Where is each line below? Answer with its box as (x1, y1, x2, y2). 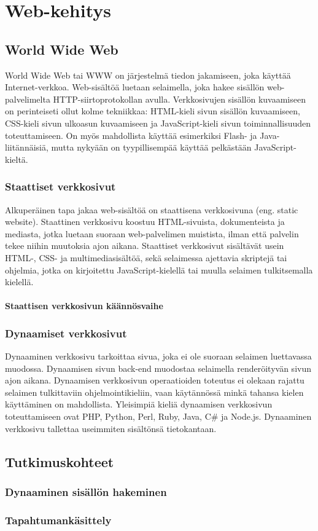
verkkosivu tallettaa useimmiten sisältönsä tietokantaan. (5, 422, 217, 435)
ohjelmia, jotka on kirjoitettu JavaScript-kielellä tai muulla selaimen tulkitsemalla (5, 263, 313, 276)
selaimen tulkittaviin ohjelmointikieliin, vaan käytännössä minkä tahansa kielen (5, 385, 304, 398)
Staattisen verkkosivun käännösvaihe (5, 299, 163, 312)
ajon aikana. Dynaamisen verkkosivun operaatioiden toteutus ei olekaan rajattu (5, 374, 304, 387)
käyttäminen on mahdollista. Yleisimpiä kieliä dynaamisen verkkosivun (5, 398, 273, 411)
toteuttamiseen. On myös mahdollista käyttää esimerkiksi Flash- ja (5, 128, 257, 141)
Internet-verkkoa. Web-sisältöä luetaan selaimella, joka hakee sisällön (5, 81, 265, 93)
